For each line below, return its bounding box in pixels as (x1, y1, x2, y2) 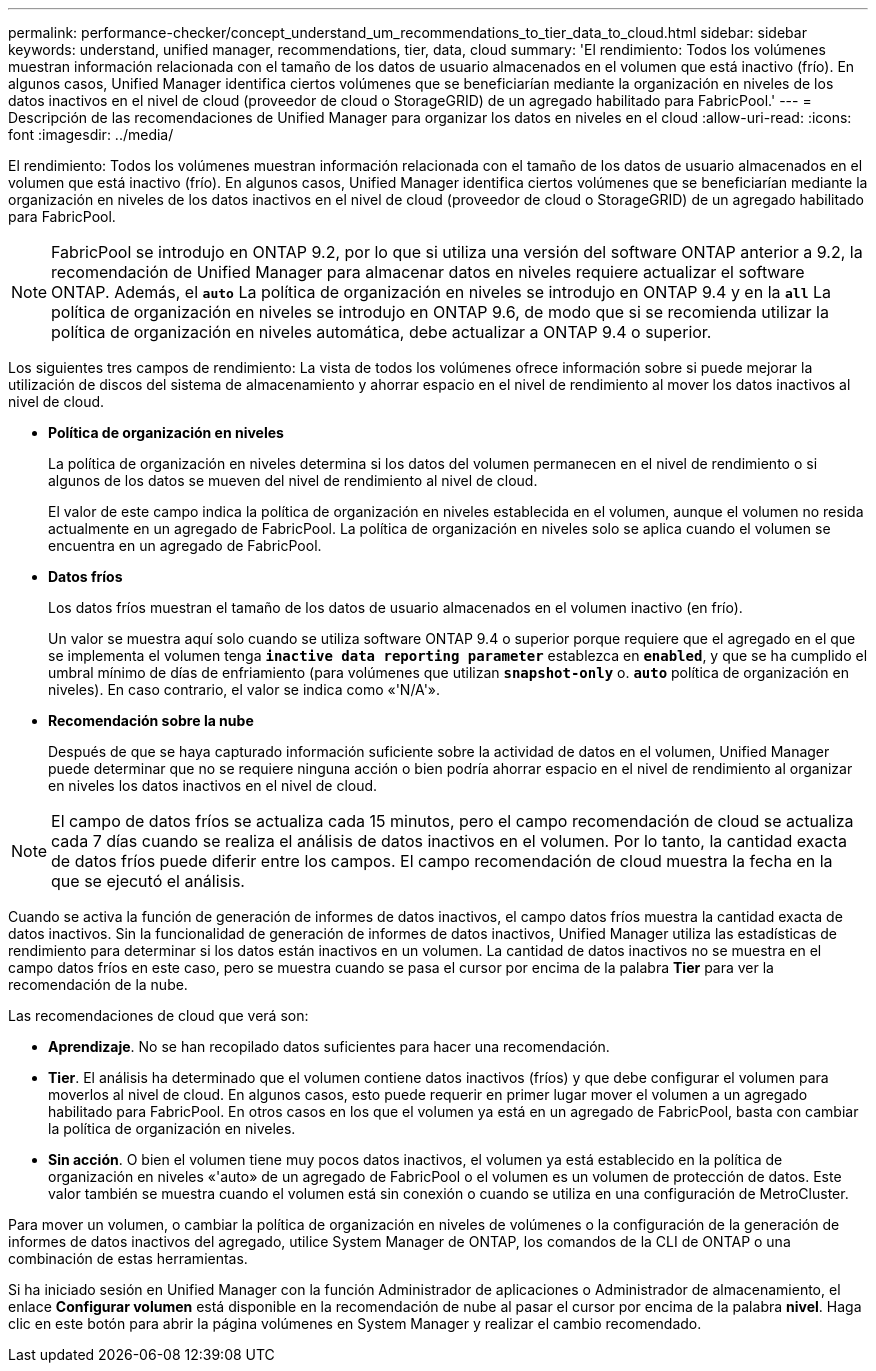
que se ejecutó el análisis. (51, 871, 245, 891)
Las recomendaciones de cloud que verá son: (8, 1007, 309, 1024)
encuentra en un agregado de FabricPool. (48, 537, 322, 554)
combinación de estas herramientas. (8, 1250, 248, 1267)
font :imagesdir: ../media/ (8, 126, 174, 143)
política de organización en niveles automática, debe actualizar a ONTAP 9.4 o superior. (51, 322, 712, 342)
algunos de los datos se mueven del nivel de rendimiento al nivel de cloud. (48, 472, 538, 489)
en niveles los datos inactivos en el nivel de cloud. (48, 777, 378, 794)
